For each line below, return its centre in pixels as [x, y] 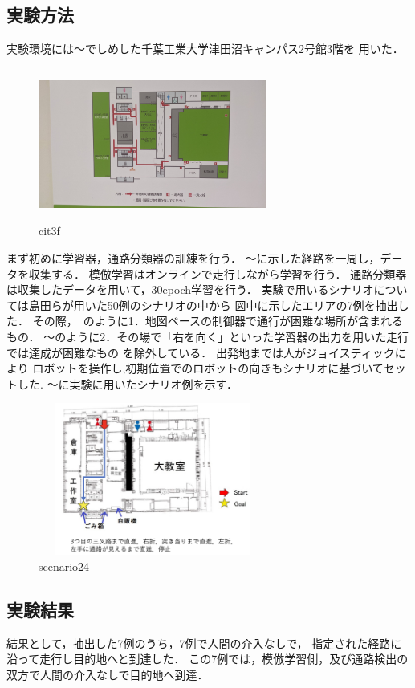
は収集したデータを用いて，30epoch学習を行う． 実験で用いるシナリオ [190, 289]
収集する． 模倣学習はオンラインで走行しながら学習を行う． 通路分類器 [218, 273]
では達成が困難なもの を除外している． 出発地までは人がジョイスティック [201, 352]
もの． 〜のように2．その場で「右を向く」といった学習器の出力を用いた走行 [208, 336]
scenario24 [64, 566]
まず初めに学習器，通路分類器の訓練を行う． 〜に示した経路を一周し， [193, 257]
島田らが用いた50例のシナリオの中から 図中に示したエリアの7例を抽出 [213, 305]
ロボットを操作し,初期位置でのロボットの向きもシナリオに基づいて [208, 368]
